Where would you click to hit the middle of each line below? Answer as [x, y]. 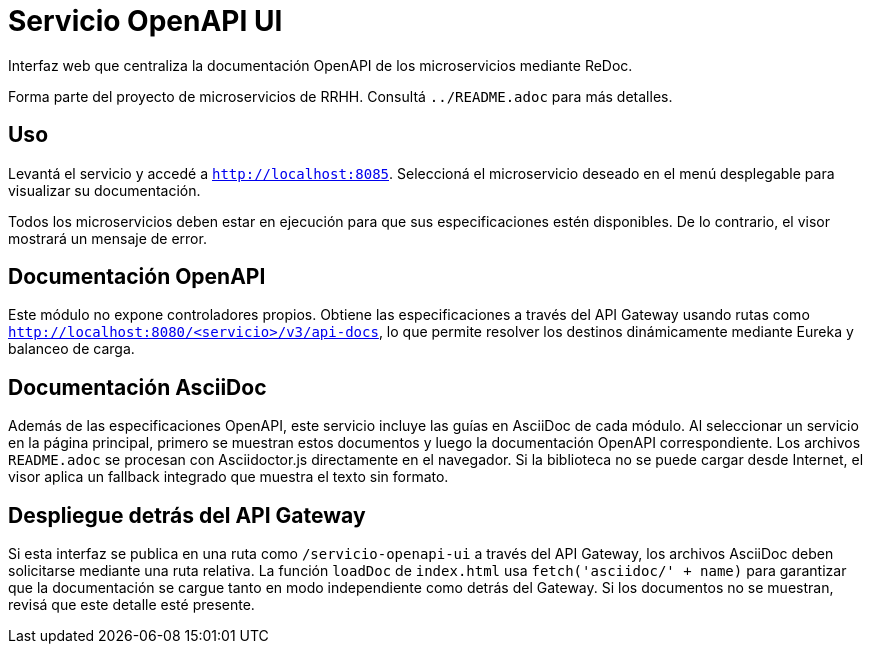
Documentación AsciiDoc [137, 387]
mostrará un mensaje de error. [107, 238]
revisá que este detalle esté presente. [131, 605]
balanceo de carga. [71, 349]
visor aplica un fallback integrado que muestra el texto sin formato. [228, 477]
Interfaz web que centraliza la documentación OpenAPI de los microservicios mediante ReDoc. [320, 65]
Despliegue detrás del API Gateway [187, 515]
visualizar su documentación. [104, 190]
